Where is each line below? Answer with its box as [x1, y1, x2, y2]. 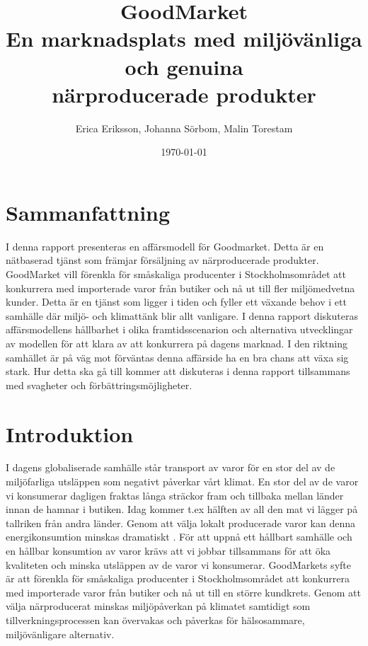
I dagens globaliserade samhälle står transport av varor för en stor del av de [6, 460, 335, 475]
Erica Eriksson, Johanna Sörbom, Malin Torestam [75, 120, 293, 135]
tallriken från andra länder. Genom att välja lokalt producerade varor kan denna [6, 515, 355, 530]
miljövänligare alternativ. [6, 626, 115, 641]
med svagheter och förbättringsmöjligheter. [6, 377, 192, 392]
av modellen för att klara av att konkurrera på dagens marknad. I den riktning [6, 335, 348, 350]
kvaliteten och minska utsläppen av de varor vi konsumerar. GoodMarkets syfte [6, 557, 351, 572]
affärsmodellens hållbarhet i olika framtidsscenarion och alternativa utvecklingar [6, 322, 353, 337]
